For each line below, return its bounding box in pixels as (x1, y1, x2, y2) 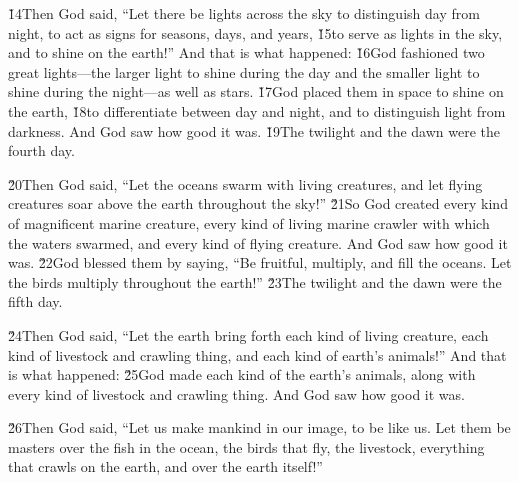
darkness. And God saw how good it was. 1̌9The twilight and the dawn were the (8, 120, 501, 141)
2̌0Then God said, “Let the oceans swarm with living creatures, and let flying (8, 173, 483, 194)
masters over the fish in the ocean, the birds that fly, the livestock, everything (8, 436, 485, 457)
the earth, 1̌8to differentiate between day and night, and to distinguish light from (8, 100, 506, 121)
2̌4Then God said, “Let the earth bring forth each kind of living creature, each (8, 324, 489, 345)
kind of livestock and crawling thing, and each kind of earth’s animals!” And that (8, 344, 507, 365)
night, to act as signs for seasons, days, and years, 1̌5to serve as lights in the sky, (8, 22, 503, 43)
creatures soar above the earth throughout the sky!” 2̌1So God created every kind (8, 193, 508, 214)
